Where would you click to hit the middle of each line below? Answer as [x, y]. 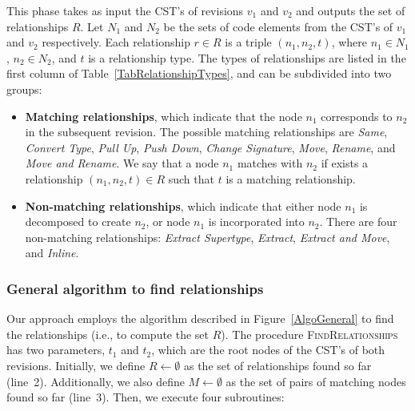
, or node [168, 222]
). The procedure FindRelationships [309, 334]
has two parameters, [56, 350]
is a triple [248, 42]
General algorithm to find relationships [135, 288]
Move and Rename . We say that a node [122, 163]
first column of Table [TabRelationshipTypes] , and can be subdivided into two [199, 73]
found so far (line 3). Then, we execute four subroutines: [146, 397]
